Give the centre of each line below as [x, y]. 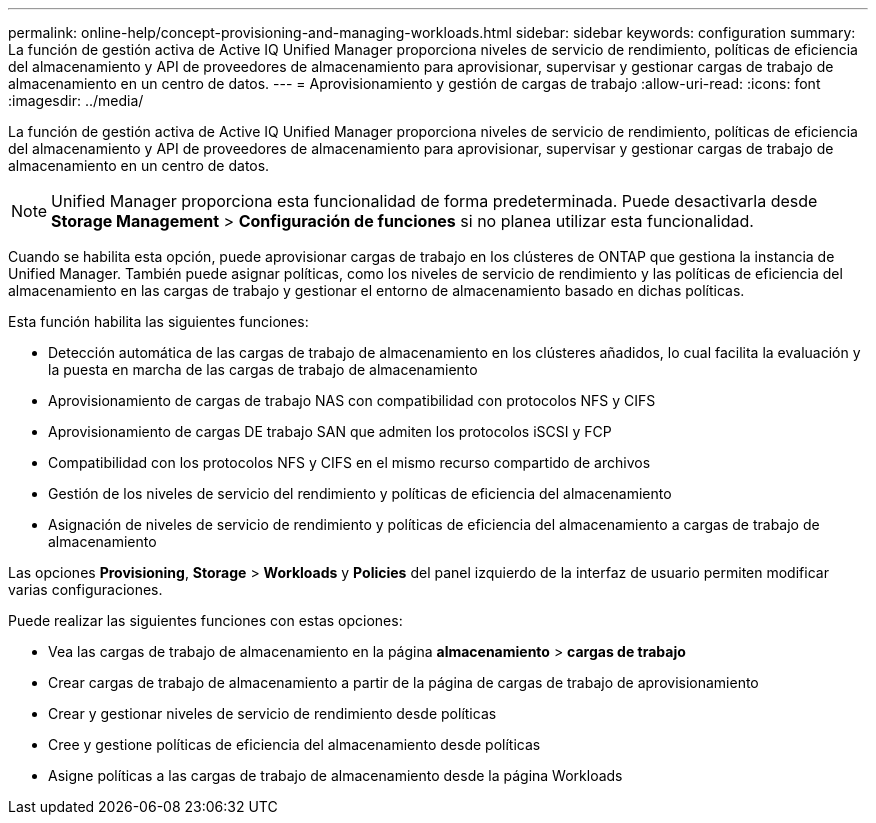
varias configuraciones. [85, 589]
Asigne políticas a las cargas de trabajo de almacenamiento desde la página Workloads [335, 775]
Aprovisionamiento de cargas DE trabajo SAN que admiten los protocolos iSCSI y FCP [330, 431]
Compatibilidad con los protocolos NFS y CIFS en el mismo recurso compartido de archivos [349, 462]
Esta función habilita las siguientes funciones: [158, 321]
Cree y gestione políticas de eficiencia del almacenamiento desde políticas [294, 744]
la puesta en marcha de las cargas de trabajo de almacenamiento [263, 369]
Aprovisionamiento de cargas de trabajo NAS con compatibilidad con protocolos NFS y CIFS [352, 400]
